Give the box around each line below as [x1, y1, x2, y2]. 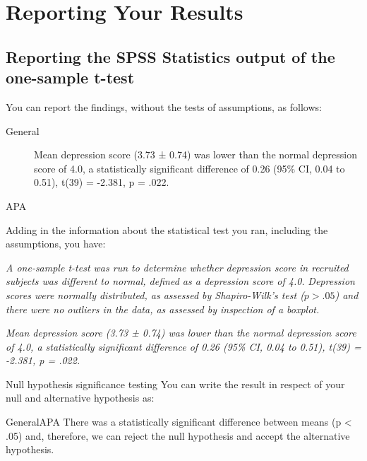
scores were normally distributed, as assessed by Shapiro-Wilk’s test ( [6, 287, 304, 302]
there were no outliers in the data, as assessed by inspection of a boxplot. [6, 301, 320, 316]
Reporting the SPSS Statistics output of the [6, 45, 335, 67]
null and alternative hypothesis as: [6, 390, 155, 405]
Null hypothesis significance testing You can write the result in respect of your [6, 376, 345, 391]
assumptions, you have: [6, 236, 106, 251]
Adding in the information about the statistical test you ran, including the [6, 222, 328, 237]
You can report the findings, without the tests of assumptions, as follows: [6, 99, 322, 114]
